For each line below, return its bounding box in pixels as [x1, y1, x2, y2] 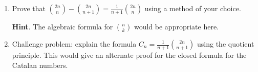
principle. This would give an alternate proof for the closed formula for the [12, 50, 247, 60]
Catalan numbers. [12, 59, 68, 70]
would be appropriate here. [134, 21, 219, 31]
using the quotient [197, 39, 254, 49]
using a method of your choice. [144, 3, 241, 13]
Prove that [12, 3, 46, 13]
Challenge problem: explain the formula [12, 39, 137, 49]
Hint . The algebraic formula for [12, 21, 113, 31]
